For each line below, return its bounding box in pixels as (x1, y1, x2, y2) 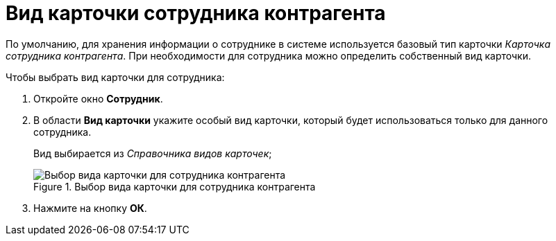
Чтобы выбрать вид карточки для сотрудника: (6, 71, 225, 83)
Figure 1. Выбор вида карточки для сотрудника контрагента (33, 180, 316, 193)
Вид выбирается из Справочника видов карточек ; (33, 147, 272, 159)
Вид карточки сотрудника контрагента (6, 1, 386, 25)
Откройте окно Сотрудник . (33, 92, 163, 105)
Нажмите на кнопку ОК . (33, 202, 147, 214)
